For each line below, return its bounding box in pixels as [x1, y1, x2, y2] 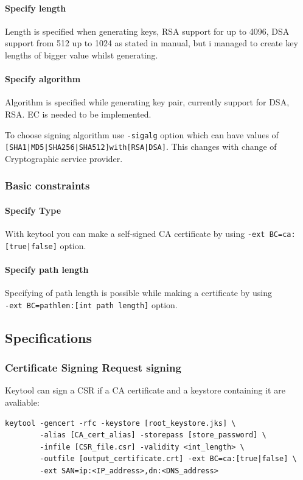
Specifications [5, 328, 92, 347]
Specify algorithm [5, 72, 81, 85]
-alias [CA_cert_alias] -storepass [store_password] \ [40, 431, 266, 440]
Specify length [5, 1, 66, 14]
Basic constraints [5, 178, 90, 193]
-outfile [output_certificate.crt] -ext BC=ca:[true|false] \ [40, 454, 297, 464]
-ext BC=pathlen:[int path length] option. [5, 298, 178, 311]
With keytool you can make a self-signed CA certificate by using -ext [5, 227, 265, 240]
